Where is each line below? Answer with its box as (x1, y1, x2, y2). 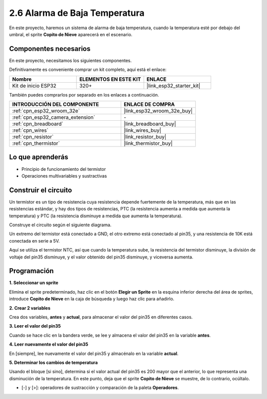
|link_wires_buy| (124, 127, 162, 134)
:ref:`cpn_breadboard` (12, 120, 64, 127)
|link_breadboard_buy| (124, 120, 177, 127)
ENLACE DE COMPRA (124, 101, 175, 108)
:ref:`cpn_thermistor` (12, 140, 60, 147)
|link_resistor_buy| (124, 134, 167, 141)
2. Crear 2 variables (9, 305, 50, 311)
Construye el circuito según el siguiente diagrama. (9, 222, 112, 228)
